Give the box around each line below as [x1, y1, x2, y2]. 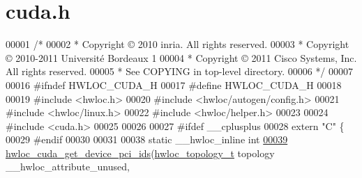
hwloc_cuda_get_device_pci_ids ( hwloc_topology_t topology [6, 145, 275, 160]
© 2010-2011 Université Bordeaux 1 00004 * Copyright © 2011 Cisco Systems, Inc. [6, 50, 357, 65]
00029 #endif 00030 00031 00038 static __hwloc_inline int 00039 [6, 132, 288, 147]
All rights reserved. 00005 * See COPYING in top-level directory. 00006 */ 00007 [6, 64, 354, 79]
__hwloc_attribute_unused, [6, 159, 130, 174]
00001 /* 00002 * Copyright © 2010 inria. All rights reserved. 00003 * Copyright [6, 37, 349, 51]
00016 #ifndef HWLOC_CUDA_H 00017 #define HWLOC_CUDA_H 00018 [6, 77, 342, 92]
